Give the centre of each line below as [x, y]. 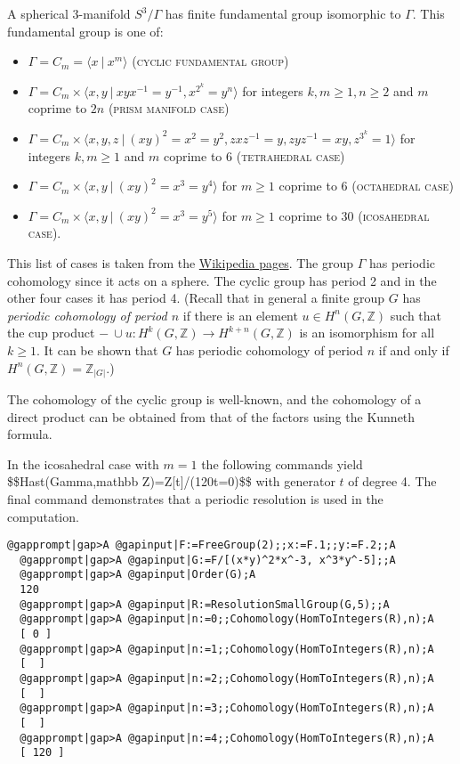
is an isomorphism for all [367, 333]
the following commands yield [282, 463]
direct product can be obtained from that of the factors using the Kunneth [211, 416]
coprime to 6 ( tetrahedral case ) [254, 155]
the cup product [51, 333]
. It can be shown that [97, 349]
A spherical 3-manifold [69, 13]
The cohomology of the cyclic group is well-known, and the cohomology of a [214, 399]
